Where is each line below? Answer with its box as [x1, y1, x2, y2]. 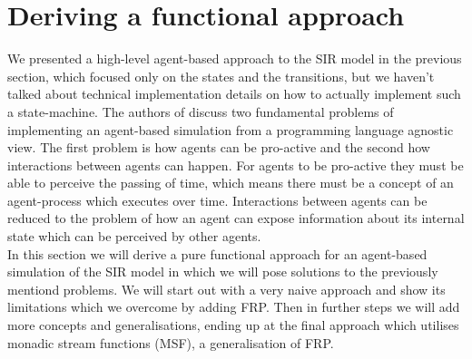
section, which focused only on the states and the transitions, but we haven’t [7, 66, 435, 85]
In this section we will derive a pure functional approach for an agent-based [7, 244, 428, 263]
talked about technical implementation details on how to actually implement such [7, 84, 461, 103]
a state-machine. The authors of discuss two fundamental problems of [7, 102, 394, 121]
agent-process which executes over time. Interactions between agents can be [7, 190, 428, 209]
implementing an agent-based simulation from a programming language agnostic [7, 120, 454, 139]
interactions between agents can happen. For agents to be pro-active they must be [7, 155, 464, 174]
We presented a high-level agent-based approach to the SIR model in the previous [7, 49, 462, 68]
